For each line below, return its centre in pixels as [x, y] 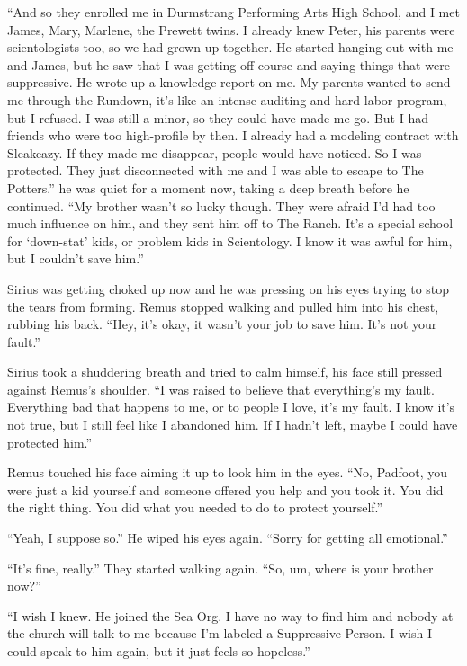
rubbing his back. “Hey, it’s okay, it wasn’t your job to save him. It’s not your [222, 324]
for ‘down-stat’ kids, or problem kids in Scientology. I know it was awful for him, [230, 240]
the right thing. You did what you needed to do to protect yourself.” [195, 507]
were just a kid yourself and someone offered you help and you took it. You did [225, 489]
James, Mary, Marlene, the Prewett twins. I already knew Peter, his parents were [231, 29]
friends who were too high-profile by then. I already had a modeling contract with [233, 135]
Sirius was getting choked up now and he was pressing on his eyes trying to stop [229, 288]
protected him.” [50, 442]
